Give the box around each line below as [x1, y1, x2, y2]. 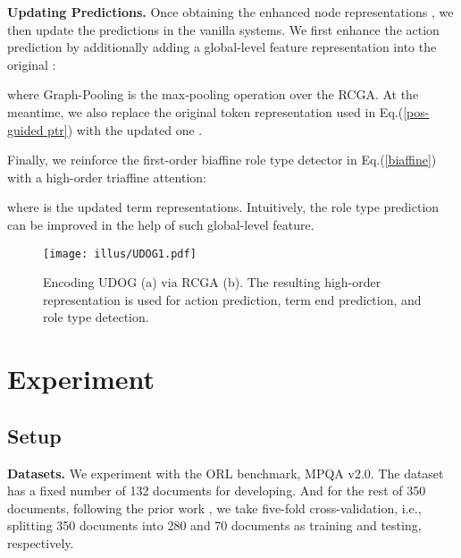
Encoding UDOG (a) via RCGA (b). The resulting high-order [43, 273, 381, 292]
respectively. [7, 533, 74, 552]
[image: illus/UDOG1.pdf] [43, 247, 197, 260]
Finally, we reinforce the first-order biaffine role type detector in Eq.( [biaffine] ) [7, 150, 437, 169]
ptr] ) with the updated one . [47, 120, 203, 139]
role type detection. [43, 308, 149, 326]
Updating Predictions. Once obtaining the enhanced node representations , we [7, 3, 454, 21]
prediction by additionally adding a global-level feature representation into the [7, 38, 437, 56]
